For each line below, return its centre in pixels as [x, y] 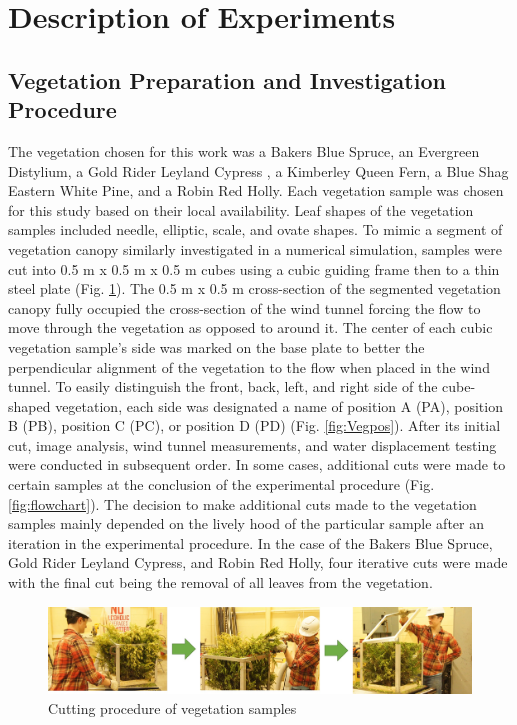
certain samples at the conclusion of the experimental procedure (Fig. [221, 484]
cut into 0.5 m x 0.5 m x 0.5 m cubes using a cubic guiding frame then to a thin [254, 268]
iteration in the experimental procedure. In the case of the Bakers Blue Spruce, [250, 542]
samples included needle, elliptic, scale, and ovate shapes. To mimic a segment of [255, 229]
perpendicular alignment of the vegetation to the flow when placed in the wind [249, 366]
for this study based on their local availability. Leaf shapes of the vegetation [241, 209]
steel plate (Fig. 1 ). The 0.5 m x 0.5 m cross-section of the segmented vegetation [254, 288]
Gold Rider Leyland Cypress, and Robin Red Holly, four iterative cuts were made [258, 562]
